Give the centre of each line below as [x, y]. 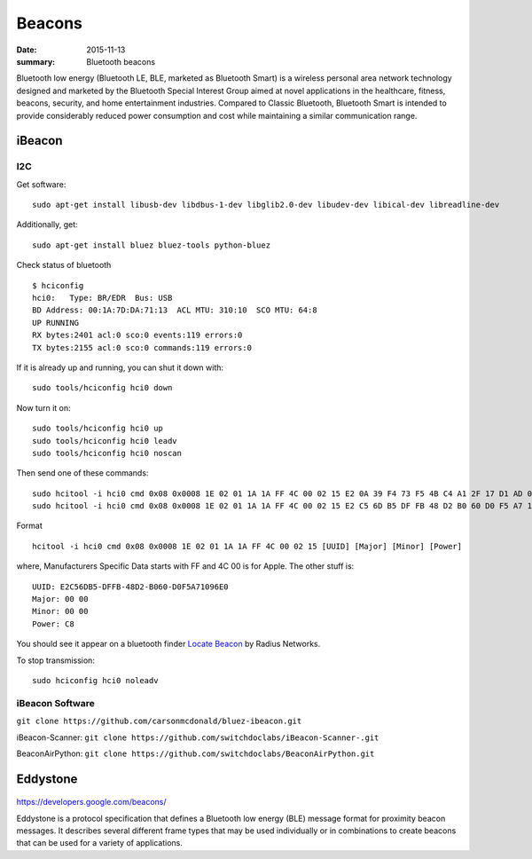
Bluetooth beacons [121, 61]
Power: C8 [53, 624]
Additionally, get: [47, 225]
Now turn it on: [43, 407]
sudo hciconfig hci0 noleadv [95, 680]
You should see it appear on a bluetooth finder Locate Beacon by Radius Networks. [168, 644]
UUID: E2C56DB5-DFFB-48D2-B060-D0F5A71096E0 [131, 587]
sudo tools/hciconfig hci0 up [98, 429]
